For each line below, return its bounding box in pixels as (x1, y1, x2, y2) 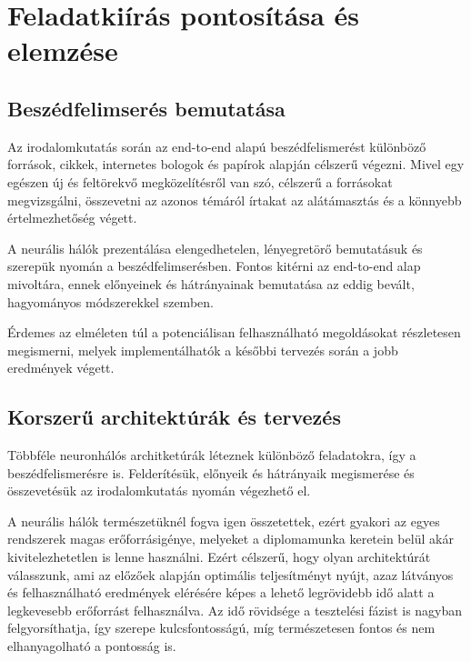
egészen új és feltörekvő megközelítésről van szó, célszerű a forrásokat (7, 172, 393, 191)
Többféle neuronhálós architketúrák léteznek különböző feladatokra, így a (7, 446, 416, 465)
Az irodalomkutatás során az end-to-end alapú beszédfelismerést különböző (7, 136, 426, 155)
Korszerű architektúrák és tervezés (7, 403, 341, 431)
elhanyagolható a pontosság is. (7, 636, 176, 656)
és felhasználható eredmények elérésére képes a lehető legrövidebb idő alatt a (7, 583, 435, 602)
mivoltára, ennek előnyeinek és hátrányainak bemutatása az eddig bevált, (7, 274, 415, 293)
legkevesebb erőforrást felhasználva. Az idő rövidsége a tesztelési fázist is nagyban (7, 600, 463, 619)
